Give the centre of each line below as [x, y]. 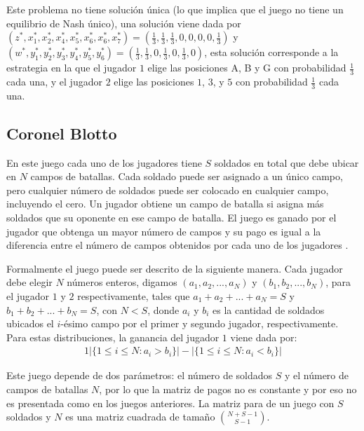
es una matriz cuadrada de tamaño [140, 417]
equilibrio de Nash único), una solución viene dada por [124, 23]
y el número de [317, 375]
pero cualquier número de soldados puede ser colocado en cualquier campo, [168, 190]
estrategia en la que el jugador [72, 68]
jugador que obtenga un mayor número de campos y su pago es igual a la [164, 231]
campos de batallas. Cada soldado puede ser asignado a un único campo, [187, 176]
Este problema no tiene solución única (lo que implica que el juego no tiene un [175, 9]
